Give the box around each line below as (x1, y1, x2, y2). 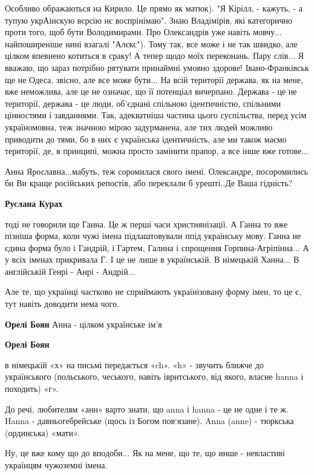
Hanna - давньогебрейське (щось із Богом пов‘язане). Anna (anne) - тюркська (5, 414, 294, 427)
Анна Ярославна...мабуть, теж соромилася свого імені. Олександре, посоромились (5, 164, 308, 177)
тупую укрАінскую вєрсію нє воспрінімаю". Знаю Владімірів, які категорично (5, 13, 293, 26)
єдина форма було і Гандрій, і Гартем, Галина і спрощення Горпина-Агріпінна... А (5, 241, 309, 254)
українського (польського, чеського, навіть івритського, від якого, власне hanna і (5, 370, 304, 383)
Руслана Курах (5, 197, 63, 209)
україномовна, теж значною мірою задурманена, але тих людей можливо (5, 120, 273, 133)
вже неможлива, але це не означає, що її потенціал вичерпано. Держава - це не (5, 85, 297, 98)
